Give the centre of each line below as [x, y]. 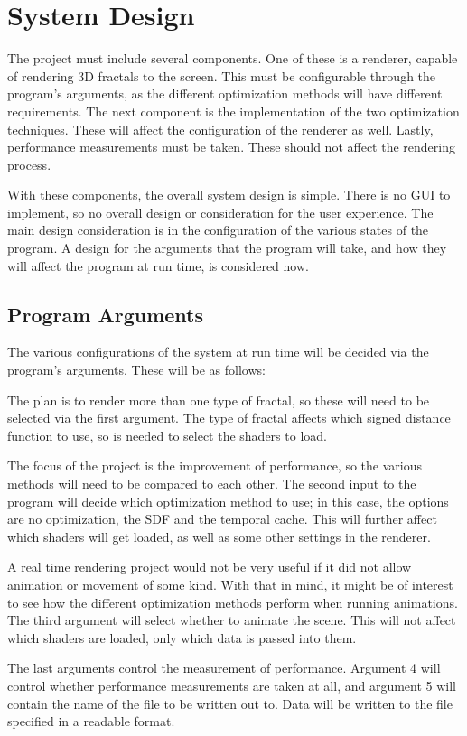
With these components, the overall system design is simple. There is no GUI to [229, 195]
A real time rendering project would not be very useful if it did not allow [210, 567]
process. [29, 164]
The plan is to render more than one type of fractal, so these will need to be [219, 400]
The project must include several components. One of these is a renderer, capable [233, 58]
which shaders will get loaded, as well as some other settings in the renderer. [219, 536]
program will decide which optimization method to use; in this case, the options [228, 501]
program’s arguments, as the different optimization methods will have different [225, 93]
